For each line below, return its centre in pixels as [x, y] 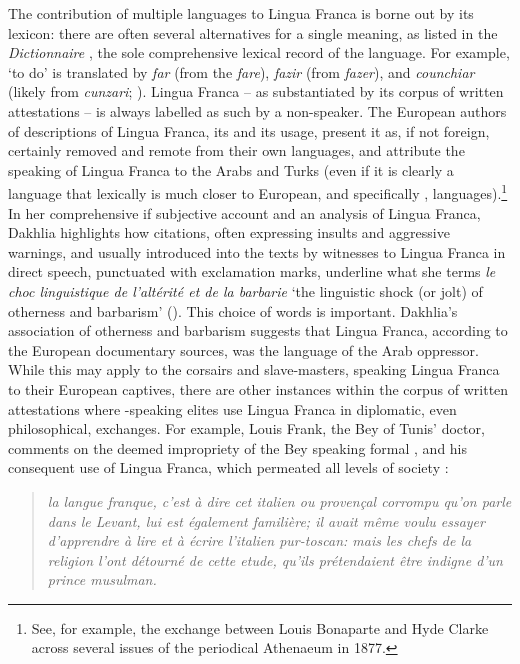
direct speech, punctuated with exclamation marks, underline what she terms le [252, 271]
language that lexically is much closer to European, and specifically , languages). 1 [258, 191]
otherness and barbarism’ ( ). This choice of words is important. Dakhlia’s [233, 310]
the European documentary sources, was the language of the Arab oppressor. [243, 349]
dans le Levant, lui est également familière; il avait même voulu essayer [266, 520]
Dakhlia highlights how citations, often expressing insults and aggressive [229, 232]
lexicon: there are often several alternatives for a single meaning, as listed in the [253, 32]
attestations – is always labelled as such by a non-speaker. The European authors [257, 110]
